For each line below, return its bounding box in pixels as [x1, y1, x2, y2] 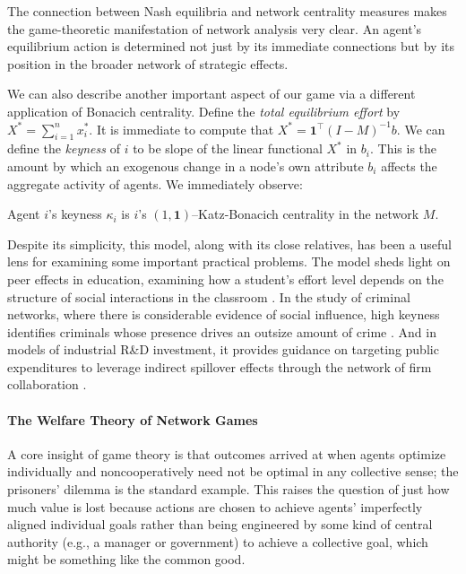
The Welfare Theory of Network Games [7, 410, 258, 429]
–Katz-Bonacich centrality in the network [192, 204, 419, 223]
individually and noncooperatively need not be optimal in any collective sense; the [7, 462, 459, 481]
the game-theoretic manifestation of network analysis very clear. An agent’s [7, 19, 422, 38]
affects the [381, 156, 437, 175]
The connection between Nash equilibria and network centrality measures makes [7, 2, 447, 20]
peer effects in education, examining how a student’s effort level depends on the [7, 269, 444, 288]
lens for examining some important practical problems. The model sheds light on [7, 252, 451, 271]
